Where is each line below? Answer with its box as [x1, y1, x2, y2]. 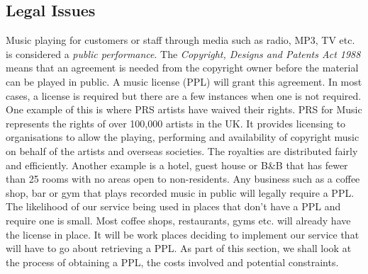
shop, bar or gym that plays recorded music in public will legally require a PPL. [6, 185, 355, 200]
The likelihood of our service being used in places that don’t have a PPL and [6, 199, 341, 214]
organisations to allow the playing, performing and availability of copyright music [6, 130, 359, 144]
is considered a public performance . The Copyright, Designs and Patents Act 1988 [6, 46, 361, 61]
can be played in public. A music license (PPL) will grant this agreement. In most [6, 74, 362, 89]
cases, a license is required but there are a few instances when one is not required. [6, 88, 362, 103]
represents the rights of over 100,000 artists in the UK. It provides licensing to [6, 115, 346, 130]
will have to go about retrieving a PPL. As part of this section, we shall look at [6, 241, 352, 256]
